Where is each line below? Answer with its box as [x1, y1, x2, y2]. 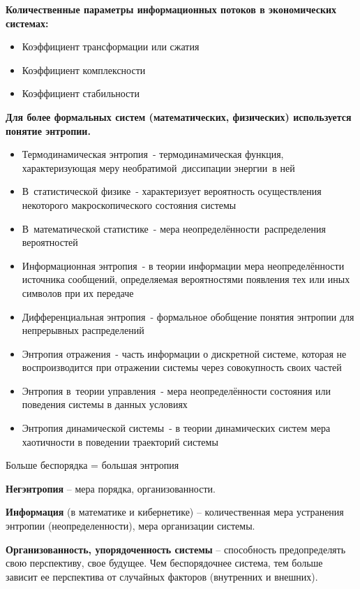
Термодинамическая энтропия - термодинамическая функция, [22, 147, 284, 161]
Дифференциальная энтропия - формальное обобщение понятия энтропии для [22, 309, 354, 323]
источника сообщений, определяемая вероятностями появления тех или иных [22, 272, 350, 286]
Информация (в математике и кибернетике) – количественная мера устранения [6, 504, 344, 519]
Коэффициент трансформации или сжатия [22, 39, 200, 54]
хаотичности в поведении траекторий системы [22, 434, 218, 449]
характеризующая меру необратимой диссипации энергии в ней [22, 160, 295, 175]
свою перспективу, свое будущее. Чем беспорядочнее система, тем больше [6, 555, 323, 570]
